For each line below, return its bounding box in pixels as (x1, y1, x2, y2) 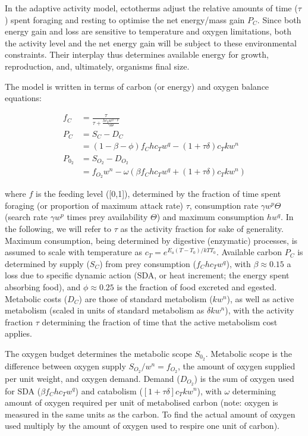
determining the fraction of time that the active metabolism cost (42, 315, 278, 328)
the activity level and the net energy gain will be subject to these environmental (5, 36, 297, 49)
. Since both (257, 13, 301, 26)
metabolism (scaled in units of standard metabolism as (5, 304, 205, 316)
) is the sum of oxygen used (194, 372, 294, 384)
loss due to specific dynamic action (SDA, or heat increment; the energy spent (5, 269, 290, 281)
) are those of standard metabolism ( (78, 292, 213, 305)
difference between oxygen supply (5, 359, 126, 372)
